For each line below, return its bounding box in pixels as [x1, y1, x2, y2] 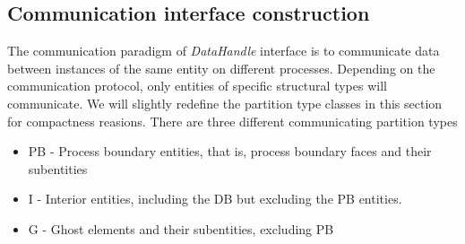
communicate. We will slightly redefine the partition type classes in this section [7, 93, 443, 112]
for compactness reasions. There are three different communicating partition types [7, 111, 458, 130]
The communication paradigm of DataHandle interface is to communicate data [7, 41, 440, 60]
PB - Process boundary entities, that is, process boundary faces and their [28, 142, 432, 161]
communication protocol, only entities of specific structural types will [7, 76, 387, 95]
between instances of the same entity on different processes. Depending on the [7, 58, 435, 77]
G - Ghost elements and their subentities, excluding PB [28, 219, 334, 238]
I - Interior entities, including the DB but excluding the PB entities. [28, 189, 402, 208]
